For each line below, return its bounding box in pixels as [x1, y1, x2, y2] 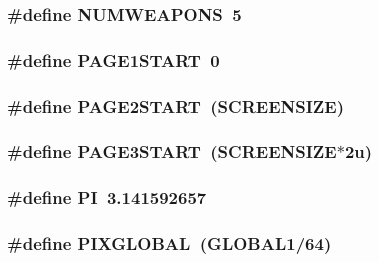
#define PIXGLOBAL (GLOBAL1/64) [7, 231, 332, 256]
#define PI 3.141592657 [7, 185, 207, 210]
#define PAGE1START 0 [7, 47, 220, 72]
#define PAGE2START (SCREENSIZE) [7, 93, 345, 118]
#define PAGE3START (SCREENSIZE [7, 139, 337, 164]
